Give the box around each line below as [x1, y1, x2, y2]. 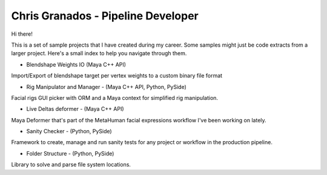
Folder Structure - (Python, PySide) [26, 150, 114, 157]
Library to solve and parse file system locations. [11, 161, 131, 168]
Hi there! [11, 30, 33, 38]
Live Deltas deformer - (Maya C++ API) [26, 105, 124, 113]
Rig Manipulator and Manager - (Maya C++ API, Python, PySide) [26, 83, 187, 90]
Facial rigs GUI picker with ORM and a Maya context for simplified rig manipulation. [11, 94, 218, 101]
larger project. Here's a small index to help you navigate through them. [11, 50, 187, 57]
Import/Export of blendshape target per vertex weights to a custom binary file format [11, 72, 223, 79]
